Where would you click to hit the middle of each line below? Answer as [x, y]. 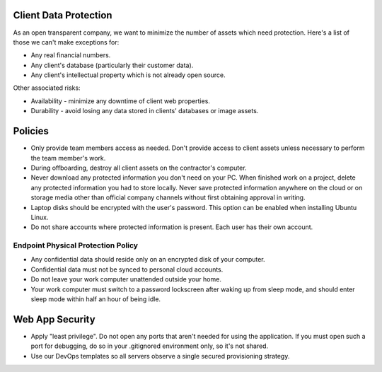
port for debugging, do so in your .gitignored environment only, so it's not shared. [150, 346]
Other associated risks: [47, 88]
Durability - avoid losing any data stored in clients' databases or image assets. [145, 111]
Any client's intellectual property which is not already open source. [128, 75]
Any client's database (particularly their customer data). [112, 65]
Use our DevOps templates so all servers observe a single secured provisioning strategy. [160, 356]
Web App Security [54, 319]
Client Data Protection [63, 15]
